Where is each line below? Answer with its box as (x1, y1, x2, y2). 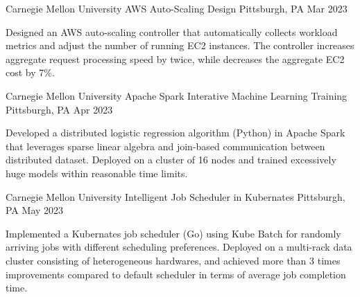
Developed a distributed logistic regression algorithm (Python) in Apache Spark (6, 125, 345, 140)
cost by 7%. (6, 65, 55, 80)
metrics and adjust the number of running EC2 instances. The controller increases (6, 38, 354, 53)
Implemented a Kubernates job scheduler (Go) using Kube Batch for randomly (6, 226, 341, 240)
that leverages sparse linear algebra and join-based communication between (6, 138, 325, 153)
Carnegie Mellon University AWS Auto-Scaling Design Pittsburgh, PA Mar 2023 (6, 1, 348, 15)
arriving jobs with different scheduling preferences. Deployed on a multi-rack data (6, 240, 352, 254)
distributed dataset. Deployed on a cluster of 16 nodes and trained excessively (6, 152, 336, 167)
